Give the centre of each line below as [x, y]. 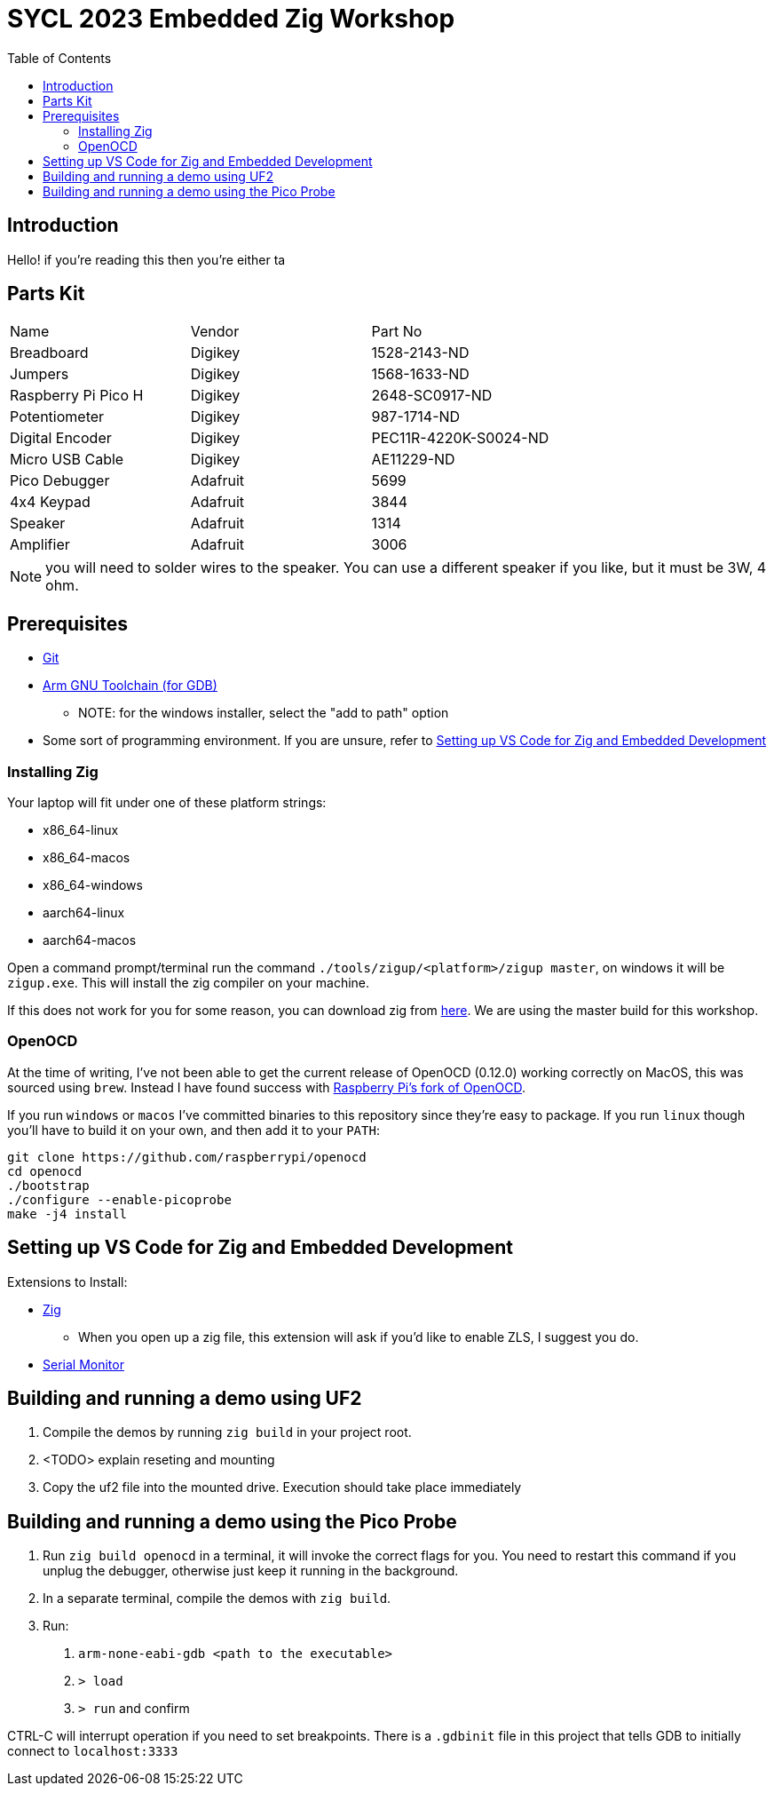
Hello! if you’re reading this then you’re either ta [146, 259]
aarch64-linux [84, 913]
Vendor [215, 332]
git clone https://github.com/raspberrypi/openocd [187, 1157]
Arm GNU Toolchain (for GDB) [130, 686]
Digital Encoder [61, 438]
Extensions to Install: [67, 1281]
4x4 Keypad [50, 502]
